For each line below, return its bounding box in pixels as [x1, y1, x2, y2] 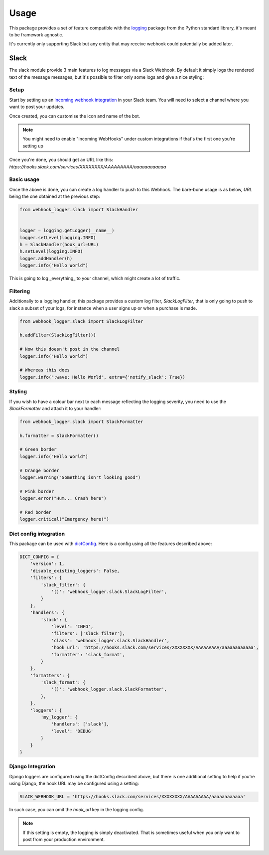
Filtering [9, 287, 30, 294]
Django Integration [9, 763, 56, 770]
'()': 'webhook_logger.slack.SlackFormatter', [51, 687, 167, 692]
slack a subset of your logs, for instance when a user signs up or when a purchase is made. [9, 305, 197, 311]
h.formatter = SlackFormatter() [19, 432, 99, 438]
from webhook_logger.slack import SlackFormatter [19, 419, 143, 425]
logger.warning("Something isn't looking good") [19, 475, 141, 480]
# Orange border [19, 467, 60, 473]
